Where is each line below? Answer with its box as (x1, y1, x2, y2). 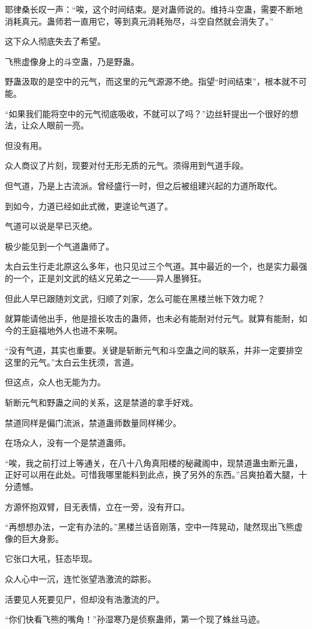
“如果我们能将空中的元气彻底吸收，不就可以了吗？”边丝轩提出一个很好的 (5, 107, 290, 119)
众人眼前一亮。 (29, 119, 89, 131)
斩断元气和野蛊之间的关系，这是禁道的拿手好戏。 (5, 396, 198, 409)
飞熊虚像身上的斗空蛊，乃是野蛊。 (5, 55, 139, 67)
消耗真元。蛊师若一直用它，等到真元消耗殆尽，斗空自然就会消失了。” (5, 14, 274, 27)
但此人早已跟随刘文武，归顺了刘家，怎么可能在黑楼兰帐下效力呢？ (5, 292, 265, 304)
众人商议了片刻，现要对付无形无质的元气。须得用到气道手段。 (5, 159, 248, 172)
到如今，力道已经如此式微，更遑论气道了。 (5, 199, 173, 212)
